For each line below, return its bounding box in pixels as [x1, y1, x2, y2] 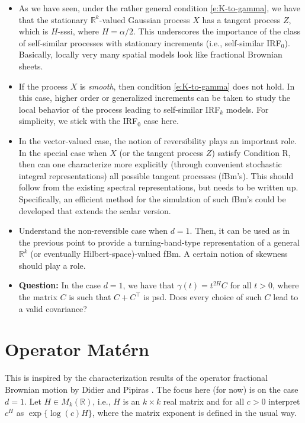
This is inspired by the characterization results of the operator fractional [5, 371, 268, 384]
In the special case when [18, 146, 107, 158]
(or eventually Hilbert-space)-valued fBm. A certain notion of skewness [30, 247, 288, 260]
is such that [69, 291, 111, 303]
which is [18, 25, 49, 37]
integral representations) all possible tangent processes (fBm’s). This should [18, 169, 294, 182]
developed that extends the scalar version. [18, 204, 171, 217]
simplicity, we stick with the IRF [18, 115, 138, 127]
